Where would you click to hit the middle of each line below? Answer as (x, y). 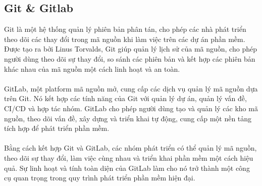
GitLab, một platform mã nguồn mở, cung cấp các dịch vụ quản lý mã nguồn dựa (131, 88)
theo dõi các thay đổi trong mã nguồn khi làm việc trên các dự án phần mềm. (125, 39)
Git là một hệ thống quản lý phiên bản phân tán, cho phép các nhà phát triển (125, 29)
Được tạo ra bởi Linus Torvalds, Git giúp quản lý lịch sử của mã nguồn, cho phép (130, 49)
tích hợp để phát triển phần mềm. (57, 128)
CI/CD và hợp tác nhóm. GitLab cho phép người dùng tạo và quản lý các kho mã (131, 108)
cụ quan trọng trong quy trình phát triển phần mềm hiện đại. (100, 178)
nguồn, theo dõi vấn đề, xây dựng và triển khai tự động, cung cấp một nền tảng (128, 118)
